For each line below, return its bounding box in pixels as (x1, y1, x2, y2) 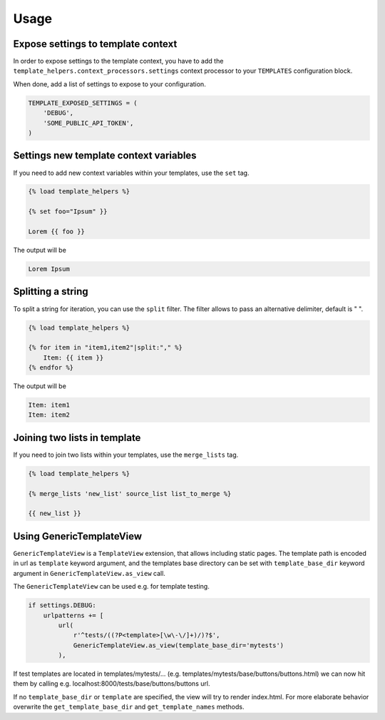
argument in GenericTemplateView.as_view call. (13, 569, 165, 577)
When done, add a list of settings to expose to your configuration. (13, 79, 206, 88)
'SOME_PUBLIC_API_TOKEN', (43, 118, 134, 127)
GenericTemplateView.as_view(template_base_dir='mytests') (73, 641, 284, 649)
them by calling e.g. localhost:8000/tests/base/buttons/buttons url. (13, 679, 210, 688)
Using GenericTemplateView (13, 530, 143, 542)
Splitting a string (13, 285, 88, 298)
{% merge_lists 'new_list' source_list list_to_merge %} (28, 490, 232, 497)
